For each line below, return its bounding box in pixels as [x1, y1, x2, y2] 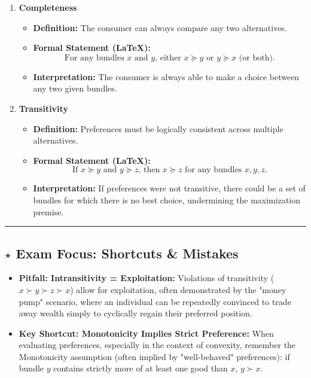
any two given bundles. [33, 82, 117, 94]
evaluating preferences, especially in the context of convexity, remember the [19, 339, 296, 351]
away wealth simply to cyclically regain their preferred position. [19, 307, 252, 319]
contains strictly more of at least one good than [53, 362, 228, 374]
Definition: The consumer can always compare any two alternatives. [33, 21, 287, 33]
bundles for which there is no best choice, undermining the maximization [33, 193, 301, 206]
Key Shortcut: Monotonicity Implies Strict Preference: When [19, 327, 274, 339]
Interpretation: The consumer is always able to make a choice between [33, 70, 300, 83]
